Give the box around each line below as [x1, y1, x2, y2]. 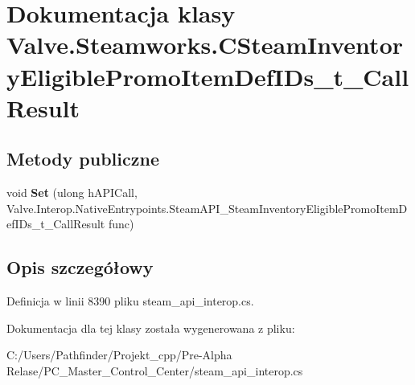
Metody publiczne [6, 146, 159, 171]
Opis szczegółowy [6, 255, 154, 280]
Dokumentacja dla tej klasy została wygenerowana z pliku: [6, 319, 295, 336]
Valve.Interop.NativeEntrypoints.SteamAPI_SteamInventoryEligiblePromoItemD [6, 199, 408, 216]
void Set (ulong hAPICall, [6, 184, 138, 201]
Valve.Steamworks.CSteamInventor [6, 28, 403, 61]
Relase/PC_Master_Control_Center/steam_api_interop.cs [6, 362, 303, 379]
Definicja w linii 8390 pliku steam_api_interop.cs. [6, 293, 254, 309]
